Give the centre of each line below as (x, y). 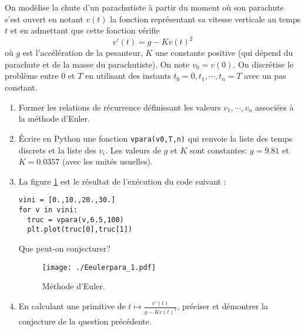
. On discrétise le (263, 64)
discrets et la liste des (57, 150)
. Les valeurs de (133, 150)
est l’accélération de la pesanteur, (83, 53)
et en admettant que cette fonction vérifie (85, 30)
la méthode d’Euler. (54, 118)
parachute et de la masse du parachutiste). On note (97, 64)
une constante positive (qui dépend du (224, 53)
